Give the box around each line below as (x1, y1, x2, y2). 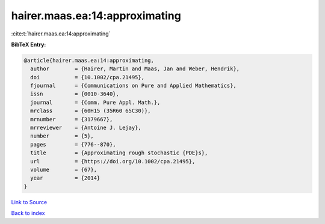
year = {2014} (30, 175, 101, 181)
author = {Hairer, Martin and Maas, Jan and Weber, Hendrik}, (30, 65, 240, 72)
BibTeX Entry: (11, 41, 46, 48)
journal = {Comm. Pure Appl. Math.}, (30, 99, 161, 106)
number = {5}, (30, 133, 94, 139)
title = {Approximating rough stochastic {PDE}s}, (30, 150, 208, 156)
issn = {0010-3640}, (30, 91, 120, 97)
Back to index (11, 210, 45, 217)
